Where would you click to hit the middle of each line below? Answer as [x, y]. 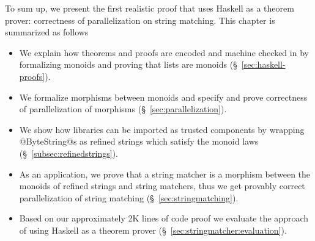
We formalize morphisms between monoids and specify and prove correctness [163, 97]
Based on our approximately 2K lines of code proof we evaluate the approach [164, 218]
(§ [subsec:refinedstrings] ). [69, 153]
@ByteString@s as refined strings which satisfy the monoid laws [139, 141]
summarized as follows [47, 32]
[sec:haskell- [263, 64]
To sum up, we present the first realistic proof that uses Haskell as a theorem [150, 8]
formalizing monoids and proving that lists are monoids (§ [128, 64]
